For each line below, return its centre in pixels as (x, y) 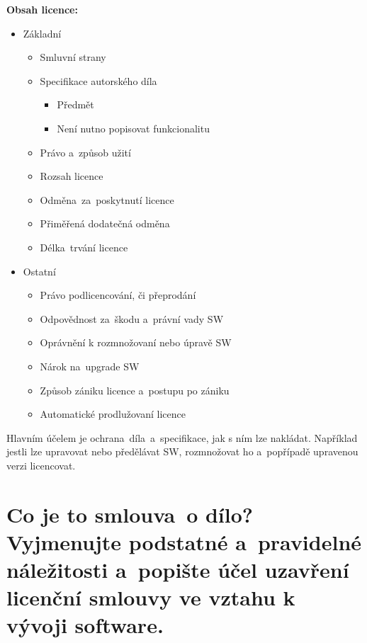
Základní (42, 33)
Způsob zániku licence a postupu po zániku (135, 390)
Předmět (75, 104)
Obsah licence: (42, 9)
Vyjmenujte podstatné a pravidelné (184, 541)
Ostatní (39, 271)
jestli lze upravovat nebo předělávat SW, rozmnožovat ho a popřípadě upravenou (182, 451)
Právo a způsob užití (85, 152)
